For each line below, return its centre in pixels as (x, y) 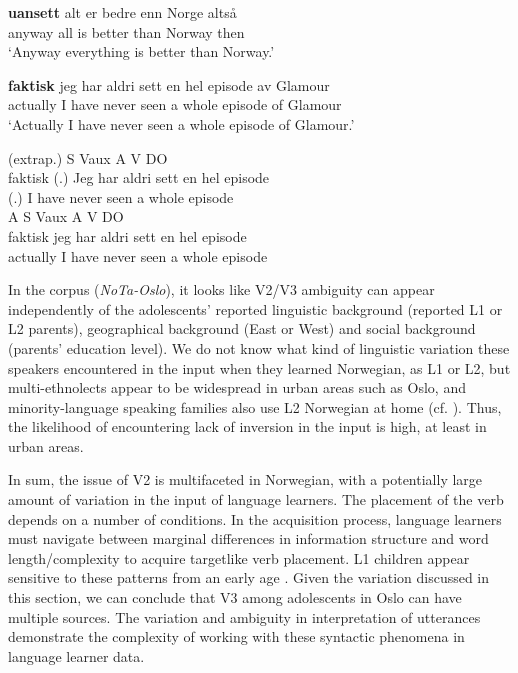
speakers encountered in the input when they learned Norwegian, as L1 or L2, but (259, 367)
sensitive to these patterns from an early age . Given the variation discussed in (249, 577)
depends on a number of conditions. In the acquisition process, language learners (255, 518)
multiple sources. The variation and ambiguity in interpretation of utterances (244, 616)
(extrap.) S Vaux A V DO (88, 157)
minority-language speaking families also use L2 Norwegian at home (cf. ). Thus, (255, 406)
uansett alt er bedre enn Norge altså (122, 12)
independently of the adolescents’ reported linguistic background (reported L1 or (255, 308)
